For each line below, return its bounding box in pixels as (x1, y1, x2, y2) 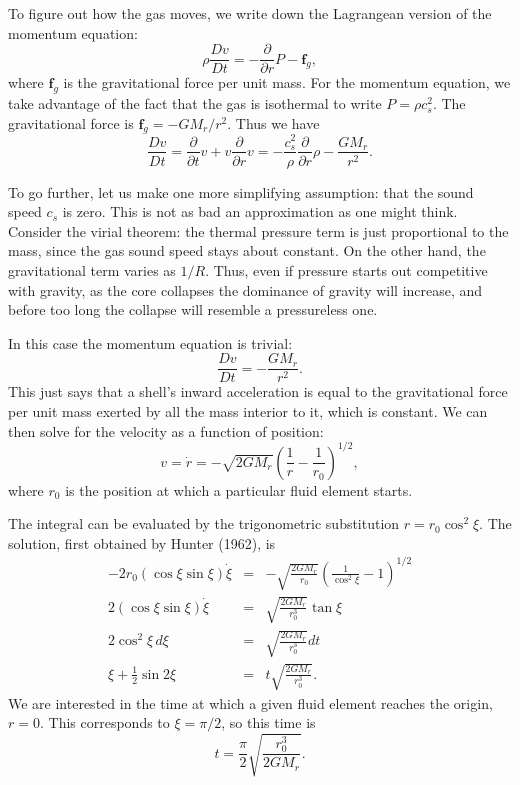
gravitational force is (8, 112, 134, 133)
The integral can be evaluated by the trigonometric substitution (8, 513, 400, 534)
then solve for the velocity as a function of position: (8, 420, 324, 441)
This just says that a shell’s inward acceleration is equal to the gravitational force (8, 381, 508, 402)
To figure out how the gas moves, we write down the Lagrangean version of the (8, 3, 492, 23)
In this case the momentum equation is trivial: (8, 332, 293, 353)
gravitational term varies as (8, 259, 176, 280)
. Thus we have (227, 112, 320, 133)
